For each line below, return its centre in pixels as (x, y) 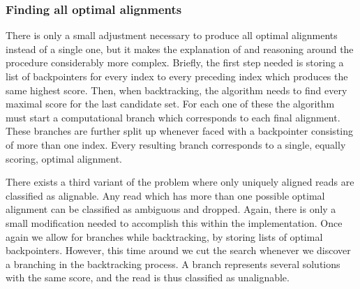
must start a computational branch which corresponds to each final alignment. (173, 117)
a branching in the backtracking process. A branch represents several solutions (173, 264)
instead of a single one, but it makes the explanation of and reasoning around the (180, 49)
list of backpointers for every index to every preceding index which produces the (177, 76)
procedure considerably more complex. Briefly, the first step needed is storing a (175, 62)
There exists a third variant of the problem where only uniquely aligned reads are (180, 182)
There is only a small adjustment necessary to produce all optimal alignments (172, 35)
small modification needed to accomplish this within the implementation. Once (174, 222)
